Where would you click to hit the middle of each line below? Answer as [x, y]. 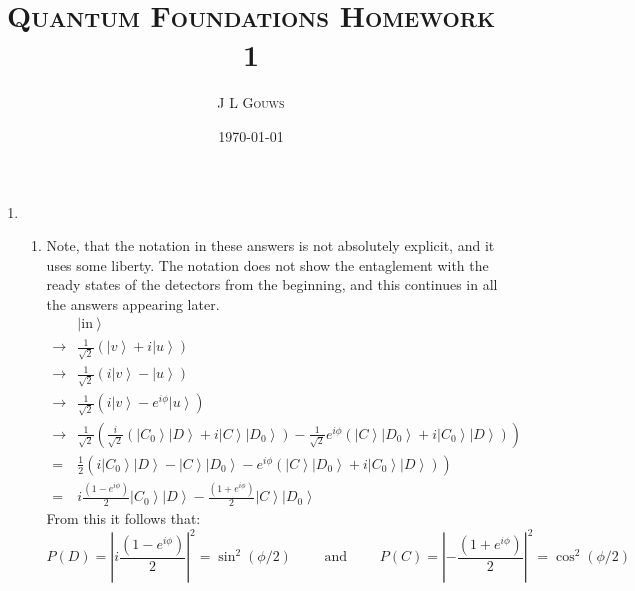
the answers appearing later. [133, 303]
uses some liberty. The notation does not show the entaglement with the [267, 264]
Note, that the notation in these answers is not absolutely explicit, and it [270, 245]
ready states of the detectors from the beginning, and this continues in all [272, 284]
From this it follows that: [123, 517]
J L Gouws [251, 102]
